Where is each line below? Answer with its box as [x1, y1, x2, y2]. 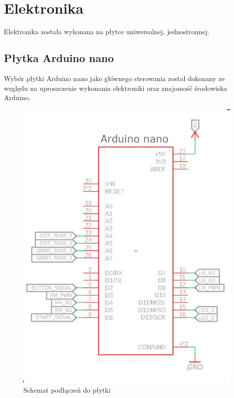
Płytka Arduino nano [4, 50, 114, 65]
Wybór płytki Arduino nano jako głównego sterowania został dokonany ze [4, 73, 225, 83]
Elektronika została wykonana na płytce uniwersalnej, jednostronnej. [4, 26, 210, 37]
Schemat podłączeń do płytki [23, 384, 111, 395]
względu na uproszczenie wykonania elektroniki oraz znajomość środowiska [4, 83, 227, 93]
